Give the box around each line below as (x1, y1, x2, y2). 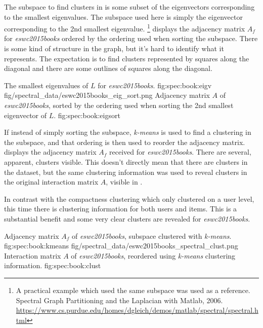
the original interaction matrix (4, 176, 99, 187)
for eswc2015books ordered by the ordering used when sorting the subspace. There (4, 33, 258, 44)
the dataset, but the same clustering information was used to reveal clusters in (4, 166, 247, 177)
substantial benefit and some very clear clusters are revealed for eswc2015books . (4, 213, 250, 224)
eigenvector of (4, 110, 47, 120)
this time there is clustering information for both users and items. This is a (4, 203, 237, 214)
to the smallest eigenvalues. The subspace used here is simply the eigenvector (4, 11, 243, 22)
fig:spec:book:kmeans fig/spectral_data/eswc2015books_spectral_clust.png (4, 240, 238, 251)
